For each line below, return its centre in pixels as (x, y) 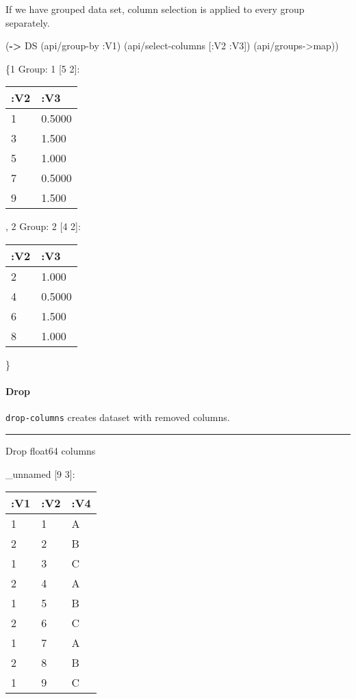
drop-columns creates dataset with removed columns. (118, 417)
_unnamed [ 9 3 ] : (40, 473)
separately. (28, 22)
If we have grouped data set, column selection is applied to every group (155, 9)
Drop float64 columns (51, 451)
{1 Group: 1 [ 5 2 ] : (43, 68)
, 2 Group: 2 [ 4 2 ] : (43, 226)
